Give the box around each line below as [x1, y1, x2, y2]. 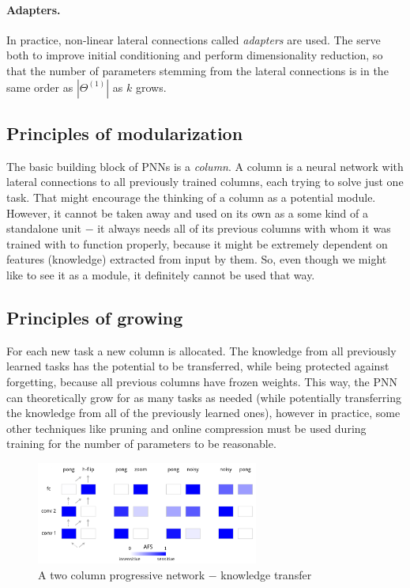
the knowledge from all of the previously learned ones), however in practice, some [6, 404, 401, 421]
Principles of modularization [6, 120, 243, 145]
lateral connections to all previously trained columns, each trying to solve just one [6, 173, 404, 190]
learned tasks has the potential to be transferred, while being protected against [6, 358, 389, 374]
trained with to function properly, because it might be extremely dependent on [6, 235, 388, 252]
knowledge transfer [220, 567, 312, 583]
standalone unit [6, 220, 81, 237]
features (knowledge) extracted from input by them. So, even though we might [6, 251, 387, 267]
